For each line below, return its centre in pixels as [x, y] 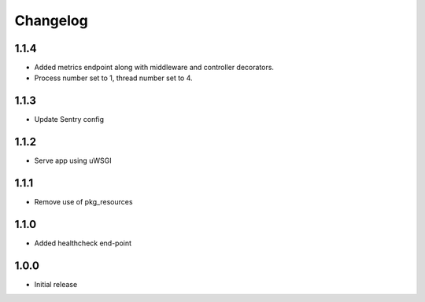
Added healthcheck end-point [83, 243]
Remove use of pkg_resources [83, 202]
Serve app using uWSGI [73, 160]
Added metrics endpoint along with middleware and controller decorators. [154, 68]
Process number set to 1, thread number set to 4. [113, 78]
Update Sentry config [69, 120]
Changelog [51, 20]
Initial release [56, 284]
